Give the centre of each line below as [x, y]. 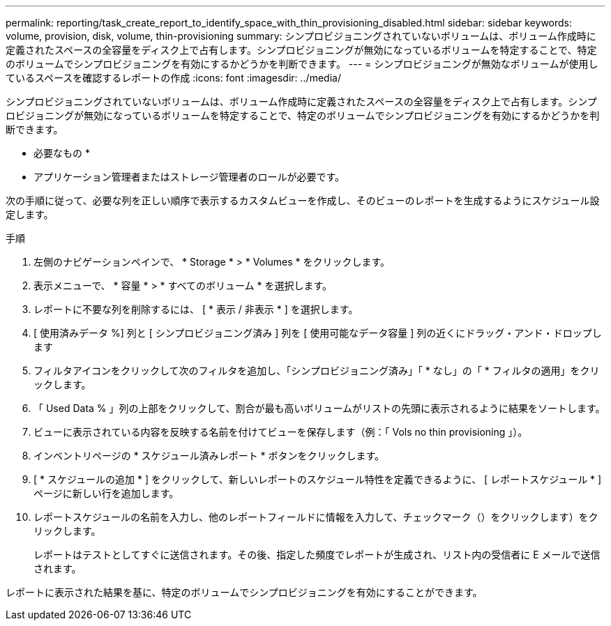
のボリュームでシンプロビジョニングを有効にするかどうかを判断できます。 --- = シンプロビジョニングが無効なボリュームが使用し [302, 64]
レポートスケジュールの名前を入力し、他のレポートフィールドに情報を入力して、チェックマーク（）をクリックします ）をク [316, 517]
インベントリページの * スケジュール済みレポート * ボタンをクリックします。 [209, 456]
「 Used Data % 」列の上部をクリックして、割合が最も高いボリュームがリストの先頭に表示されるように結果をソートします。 [319, 408]
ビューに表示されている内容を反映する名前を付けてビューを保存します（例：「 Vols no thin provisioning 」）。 [281, 432]
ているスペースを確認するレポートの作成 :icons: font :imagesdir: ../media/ [173, 78]
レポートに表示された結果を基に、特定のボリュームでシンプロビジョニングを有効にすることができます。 [244, 592]
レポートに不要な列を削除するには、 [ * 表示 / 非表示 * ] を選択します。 [196, 309]
